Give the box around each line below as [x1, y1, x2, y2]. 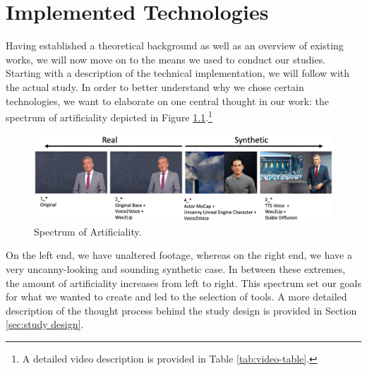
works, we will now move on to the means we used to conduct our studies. [6, 51, 326, 66]
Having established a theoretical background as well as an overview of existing [6, 38, 344, 53]
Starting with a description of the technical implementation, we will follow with [6, 66, 350, 80]
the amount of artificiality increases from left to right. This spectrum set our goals [6, 275, 361, 290]
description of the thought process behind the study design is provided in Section [6, 303, 357, 317]
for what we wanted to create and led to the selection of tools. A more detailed [6, 289, 347, 304]
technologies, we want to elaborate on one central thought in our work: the [6, 93, 329, 108]
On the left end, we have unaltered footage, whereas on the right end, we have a [6, 248, 352, 262]
